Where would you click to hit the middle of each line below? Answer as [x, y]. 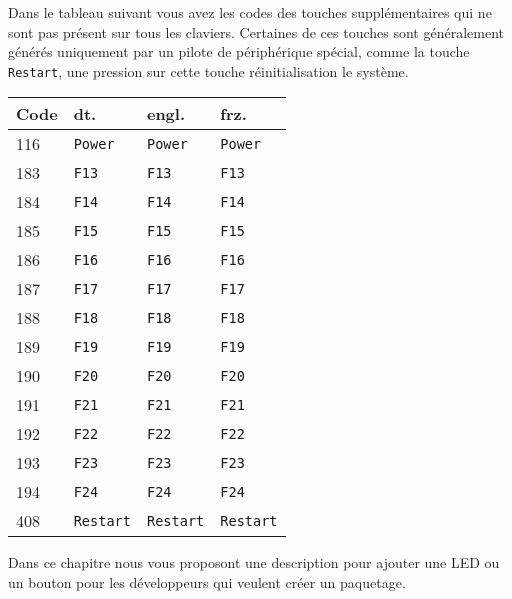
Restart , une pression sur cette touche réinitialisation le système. [208, 70]
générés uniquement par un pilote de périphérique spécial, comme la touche [239, 51]
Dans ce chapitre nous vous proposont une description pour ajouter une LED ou [254, 562]
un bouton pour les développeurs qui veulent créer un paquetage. [207, 582]
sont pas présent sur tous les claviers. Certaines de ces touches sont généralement [256, 31]
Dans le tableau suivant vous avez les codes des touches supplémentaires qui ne [250, 12]
